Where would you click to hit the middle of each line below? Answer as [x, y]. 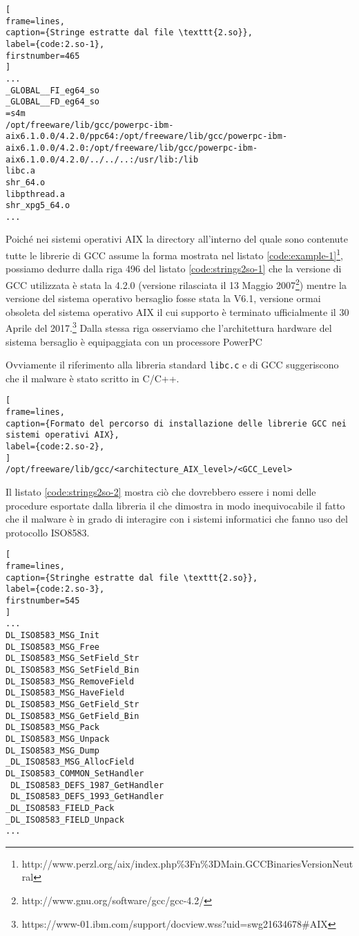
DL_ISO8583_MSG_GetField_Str [72, 704]
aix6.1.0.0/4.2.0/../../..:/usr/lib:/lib [102, 159]
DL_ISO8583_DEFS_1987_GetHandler [87, 785]
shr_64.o [26, 182]
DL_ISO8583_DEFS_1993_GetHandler [87, 797]
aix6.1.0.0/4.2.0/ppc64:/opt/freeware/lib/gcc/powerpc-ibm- [147, 137]
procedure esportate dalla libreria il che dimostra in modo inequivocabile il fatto [175, 505]
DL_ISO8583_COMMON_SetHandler [75, 773]
